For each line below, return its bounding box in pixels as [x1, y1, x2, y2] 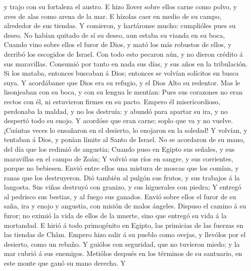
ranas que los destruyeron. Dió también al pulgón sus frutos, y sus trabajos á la [4, 172, 240, 182]
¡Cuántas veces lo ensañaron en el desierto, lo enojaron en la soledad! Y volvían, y [4, 125, 248, 135]
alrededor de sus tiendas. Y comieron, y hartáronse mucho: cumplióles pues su [4, 20, 236, 31]
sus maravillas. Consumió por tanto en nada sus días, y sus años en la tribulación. [4, 58, 248, 68]
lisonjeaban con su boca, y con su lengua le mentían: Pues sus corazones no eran [4, 87, 243, 97]
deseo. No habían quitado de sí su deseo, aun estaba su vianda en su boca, [4, 30, 225, 40]
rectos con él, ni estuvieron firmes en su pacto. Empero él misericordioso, [4, 96, 220, 106]
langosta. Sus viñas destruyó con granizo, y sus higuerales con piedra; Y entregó [4, 182, 241, 192]
